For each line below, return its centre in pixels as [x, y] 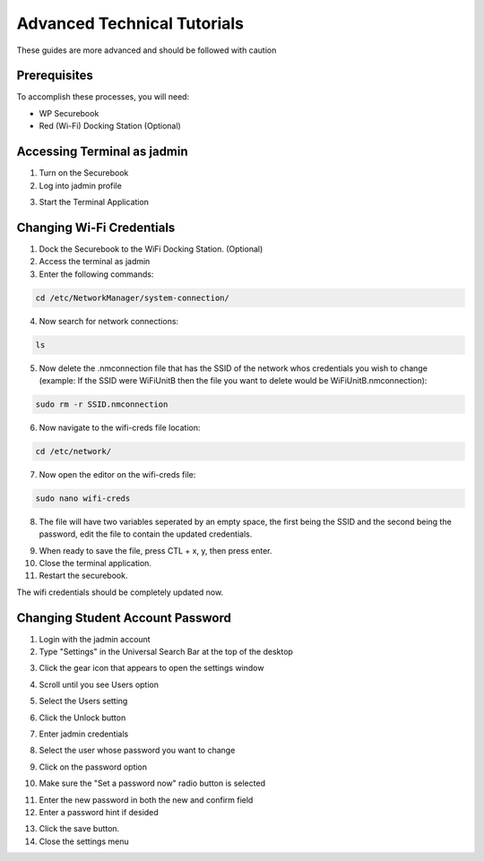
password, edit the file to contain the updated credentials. [146, 534]
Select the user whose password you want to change [137, 750]
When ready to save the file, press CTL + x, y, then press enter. [156, 550]
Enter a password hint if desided [99, 812]
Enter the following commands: [96, 274]
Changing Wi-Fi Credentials [96, 227]
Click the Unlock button [82, 718]
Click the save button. [79, 829]
